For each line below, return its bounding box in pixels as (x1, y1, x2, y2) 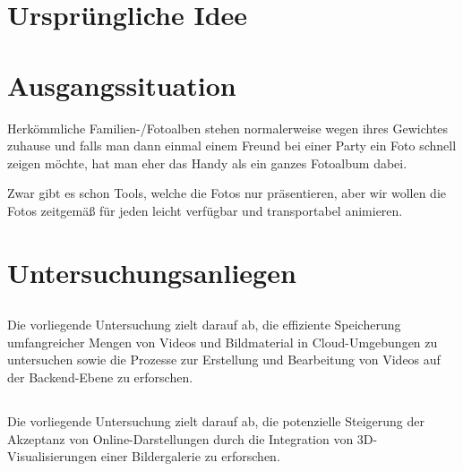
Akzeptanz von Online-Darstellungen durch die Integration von (7, 429, 354, 448)
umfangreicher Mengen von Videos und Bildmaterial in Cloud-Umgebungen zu (7, 332, 438, 351)
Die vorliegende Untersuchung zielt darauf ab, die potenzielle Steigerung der (7, 412, 424, 430)
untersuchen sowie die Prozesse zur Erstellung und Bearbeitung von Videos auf (7, 350, 441, 369)
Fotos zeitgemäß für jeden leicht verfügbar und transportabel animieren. (7, 201, 403, 219)
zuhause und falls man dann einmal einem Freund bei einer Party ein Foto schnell (7, 136, 457, 155)
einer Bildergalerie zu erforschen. (100, 447, 280, 466)
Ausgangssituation (7, 66, 236, 103)
